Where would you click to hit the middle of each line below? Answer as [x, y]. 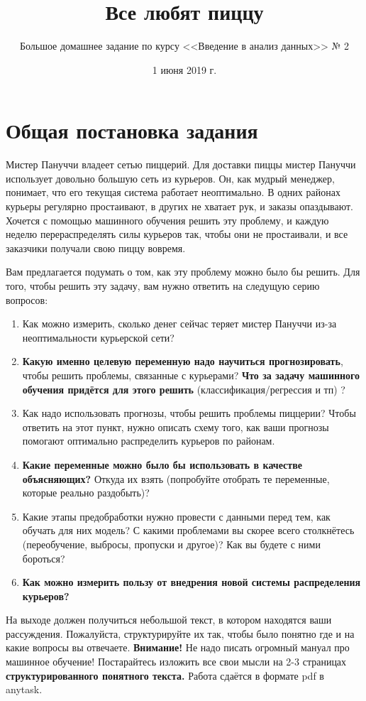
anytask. [24, 689]
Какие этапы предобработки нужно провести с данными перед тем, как [176, 516]
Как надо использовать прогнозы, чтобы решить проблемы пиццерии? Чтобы [189, 413]
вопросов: [27, 299]
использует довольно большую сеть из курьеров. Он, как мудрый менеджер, [170, 178]
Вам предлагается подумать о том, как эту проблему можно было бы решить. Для [183, 272]
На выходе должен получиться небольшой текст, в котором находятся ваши [169, 620]
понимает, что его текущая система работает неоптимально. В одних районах [173, 192]
